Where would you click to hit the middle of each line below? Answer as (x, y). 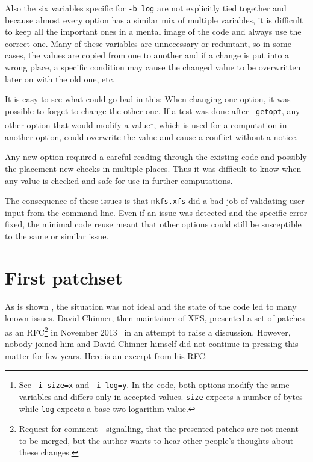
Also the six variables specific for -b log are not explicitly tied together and (146, 8)
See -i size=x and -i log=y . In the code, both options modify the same (154, 385)
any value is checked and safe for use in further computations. (119, 180)
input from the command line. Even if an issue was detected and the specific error (156, 212)
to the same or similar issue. (57, 236)
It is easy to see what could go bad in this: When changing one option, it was (148, 99)
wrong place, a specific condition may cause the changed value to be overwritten (153, 67)
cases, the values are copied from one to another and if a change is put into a (147, 55)
